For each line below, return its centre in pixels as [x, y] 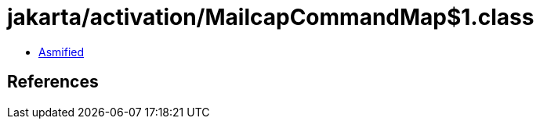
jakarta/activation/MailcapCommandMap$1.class [271, 17]
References [53, 82]
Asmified [62, 52]
